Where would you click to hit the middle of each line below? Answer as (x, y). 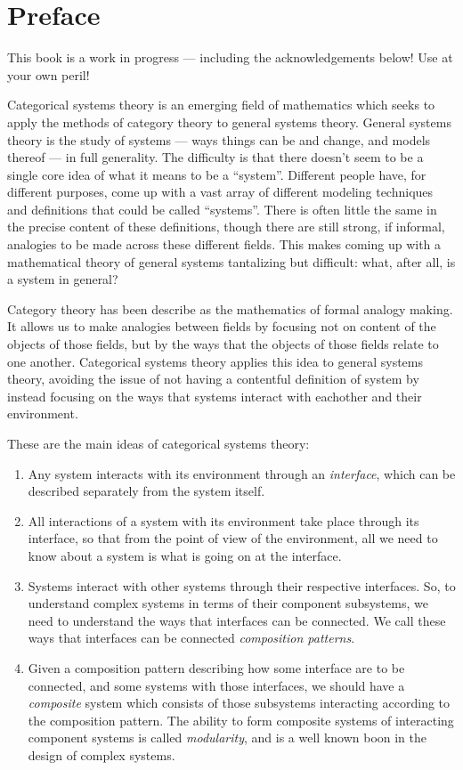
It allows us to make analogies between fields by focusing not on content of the (222, 326)
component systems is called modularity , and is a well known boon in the (227, 738)
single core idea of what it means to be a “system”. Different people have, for (217, 174)
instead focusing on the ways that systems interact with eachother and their (215, 396)
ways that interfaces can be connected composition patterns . (191, 638)
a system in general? (63, 279)
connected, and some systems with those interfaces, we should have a (216, 685)
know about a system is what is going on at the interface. (185, 555)
